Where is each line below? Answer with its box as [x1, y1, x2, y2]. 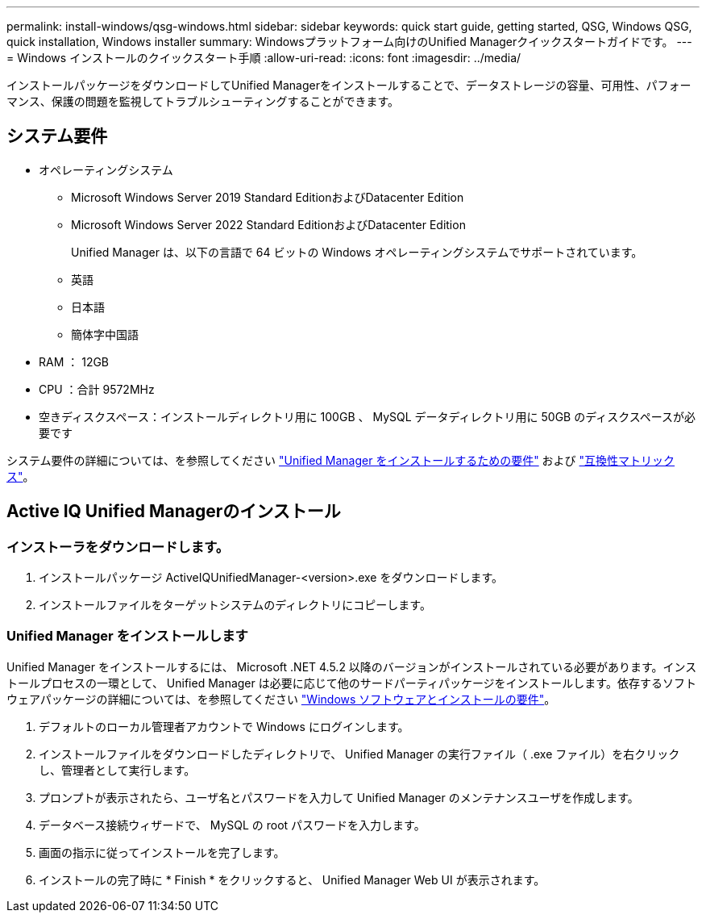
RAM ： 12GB [39, 354, 110, 369]
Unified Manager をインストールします [6, 628, 248, 645]
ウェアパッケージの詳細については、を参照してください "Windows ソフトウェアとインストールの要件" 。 [6, 691, 556, 706]
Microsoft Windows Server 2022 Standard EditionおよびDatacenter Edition [71, 217, 466, 232]
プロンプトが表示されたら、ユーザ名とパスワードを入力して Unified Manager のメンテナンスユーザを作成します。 [39, 790, 639, 804]
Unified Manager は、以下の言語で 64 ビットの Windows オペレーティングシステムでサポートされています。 [71, 244, 643, 259]
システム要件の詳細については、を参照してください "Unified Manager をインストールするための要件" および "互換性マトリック [6, 453, 675, 467]
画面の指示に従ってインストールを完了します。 [39, 845, 285, 859]
